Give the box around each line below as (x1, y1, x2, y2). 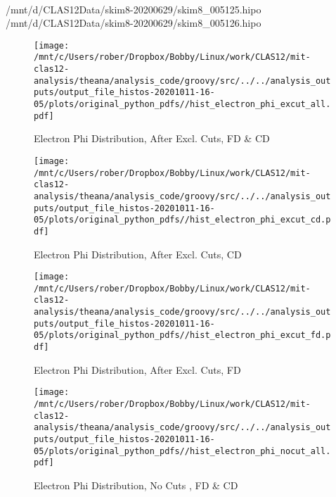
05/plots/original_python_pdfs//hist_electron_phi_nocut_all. (34, 446, 331, 456)
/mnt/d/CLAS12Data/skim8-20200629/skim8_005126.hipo (6, 15, 261, 30)
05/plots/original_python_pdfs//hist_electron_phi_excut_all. (34, 99, 331, 110)
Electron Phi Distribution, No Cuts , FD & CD (34, 477, 238, 492)
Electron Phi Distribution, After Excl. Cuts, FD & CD (34, 131, 270, 146)
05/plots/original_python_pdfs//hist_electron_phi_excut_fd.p (34, 330, 331, 341)
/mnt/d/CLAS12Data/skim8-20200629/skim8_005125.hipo (6, 1, 261, 16)
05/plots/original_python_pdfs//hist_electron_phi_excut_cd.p (34, 215, 331, 225)
